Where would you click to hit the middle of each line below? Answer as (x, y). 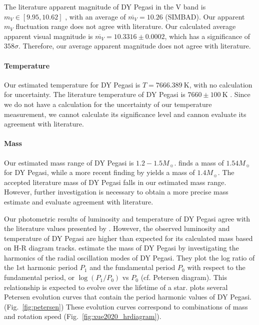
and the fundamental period (132, 267)
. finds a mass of (199, 162)
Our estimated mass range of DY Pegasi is (69, 162)
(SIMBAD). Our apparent (205, 16)
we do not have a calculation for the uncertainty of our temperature (108, 104)
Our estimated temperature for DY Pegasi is (72, 84)
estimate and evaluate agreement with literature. (79, 201)
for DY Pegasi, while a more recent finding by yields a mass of (99, 172)
